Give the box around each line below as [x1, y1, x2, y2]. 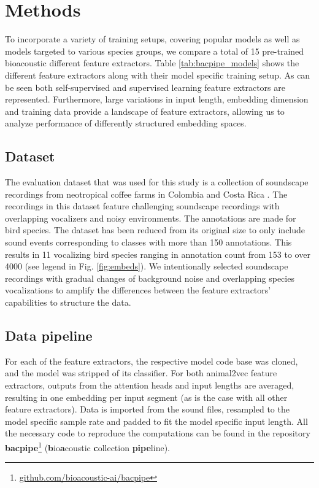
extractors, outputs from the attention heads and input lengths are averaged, [5, 379, 294, 391]
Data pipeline [5, 326, 93, 344]
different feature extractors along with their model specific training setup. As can [5, 68, 310, 81]
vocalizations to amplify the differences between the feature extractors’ [5, 284, 271, 296]
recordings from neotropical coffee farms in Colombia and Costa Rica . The [5, 187, 288, 200]
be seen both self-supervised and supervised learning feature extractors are [5, 80, 285, 93]
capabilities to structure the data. [5, 296, 131, 309]
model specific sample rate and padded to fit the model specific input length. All [5, 414, 308, 427]
